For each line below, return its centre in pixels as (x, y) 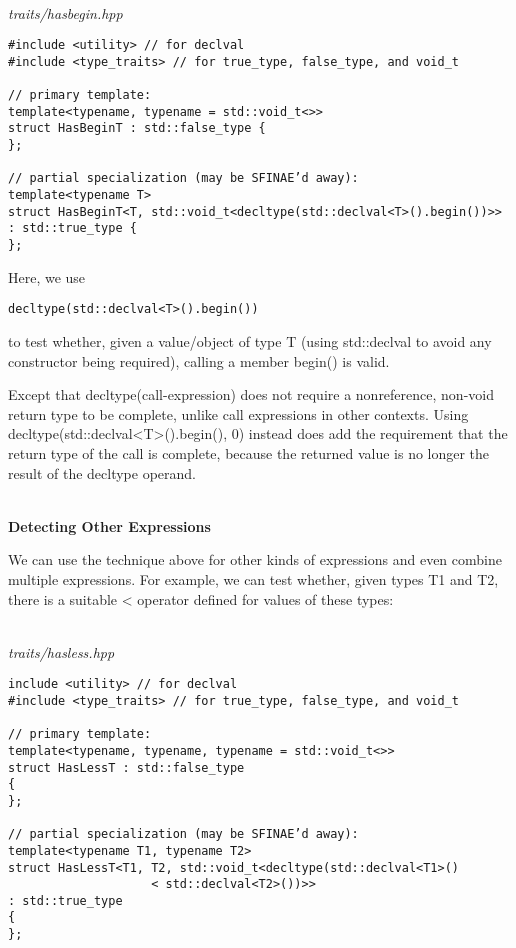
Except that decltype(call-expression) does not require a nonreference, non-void (251, 394)
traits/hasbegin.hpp (65, 12)
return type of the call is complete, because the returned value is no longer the (249, 452)
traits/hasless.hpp (61, 651)
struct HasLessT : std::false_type (126, 767)
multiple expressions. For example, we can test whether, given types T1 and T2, (253, 578)
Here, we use (47, 276)
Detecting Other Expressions (109, 525)
